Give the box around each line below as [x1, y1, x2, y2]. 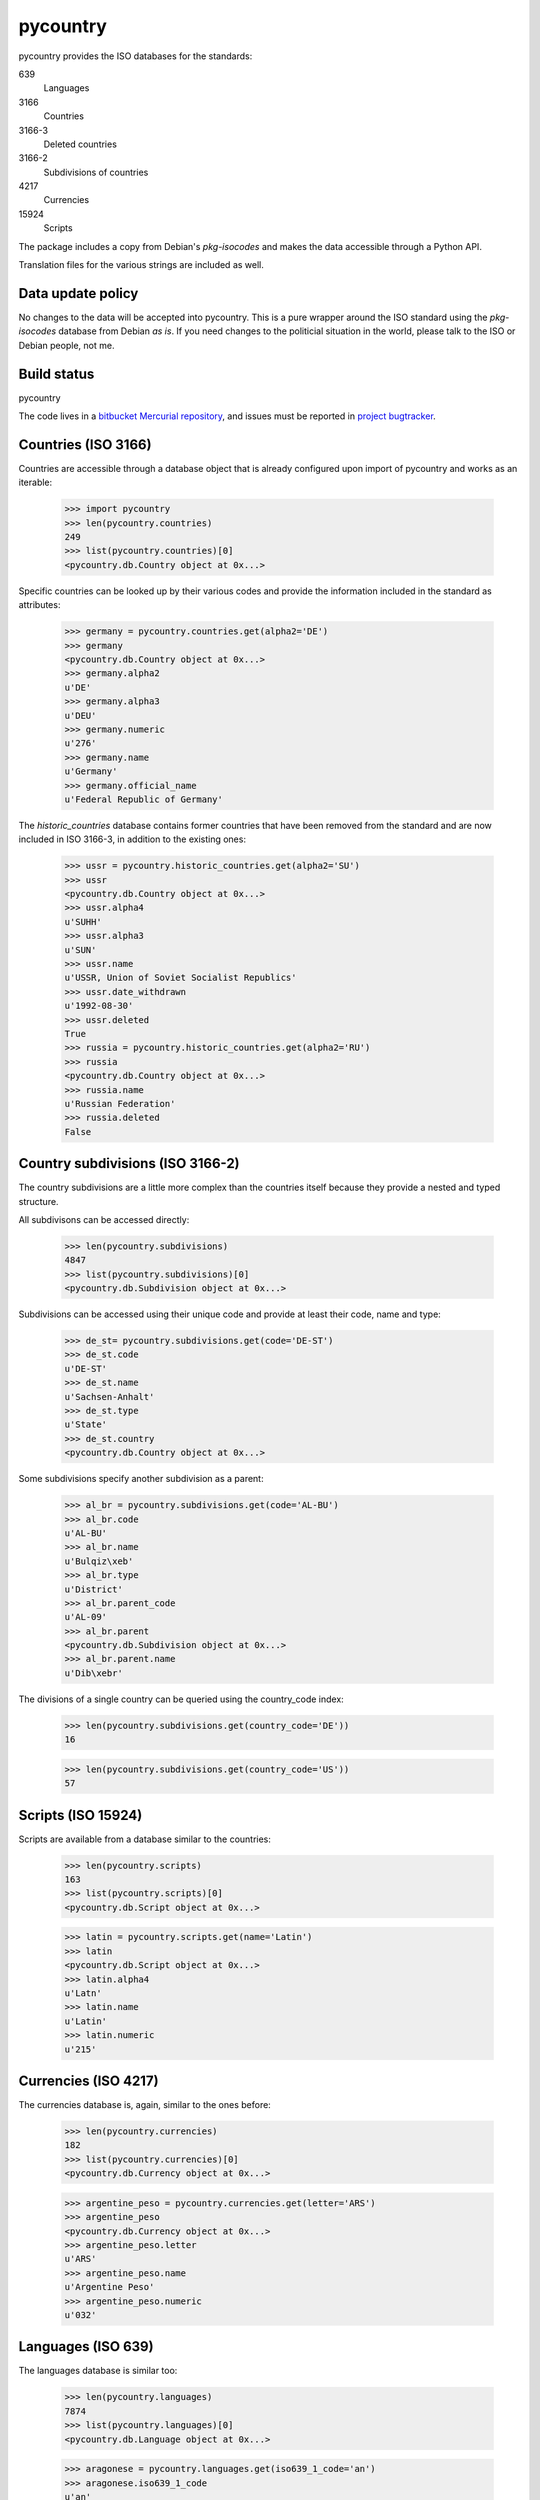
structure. [18, 1195, 59, 1207]
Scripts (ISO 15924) [18, 1806, 143, 1824]
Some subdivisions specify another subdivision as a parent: [18, 1473, 264, 1485]
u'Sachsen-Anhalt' [64, 1391, 155, 1402]
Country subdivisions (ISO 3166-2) [18, 1155, 240, 1172]
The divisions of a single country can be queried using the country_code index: [18, 1693, 344, 1705]
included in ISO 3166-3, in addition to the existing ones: [18, 833, 247, 845]
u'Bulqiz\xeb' [64, 1555, 134, 1567]
